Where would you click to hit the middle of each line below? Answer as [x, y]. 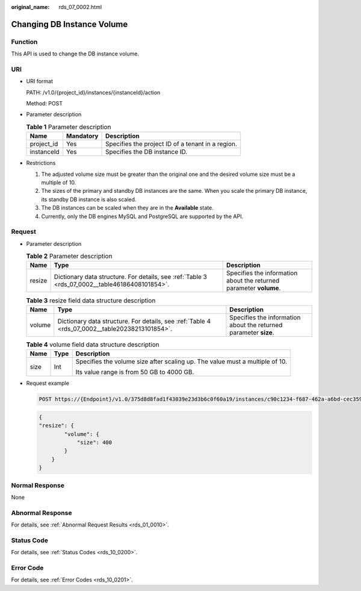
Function [24, 42]
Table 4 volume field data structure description [93, 345]
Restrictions [41, 163]
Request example [48, 383]
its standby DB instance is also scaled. [89, 199]
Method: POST [45, 104]
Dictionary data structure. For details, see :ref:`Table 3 [131, 277]
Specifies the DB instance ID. [147, 152]
